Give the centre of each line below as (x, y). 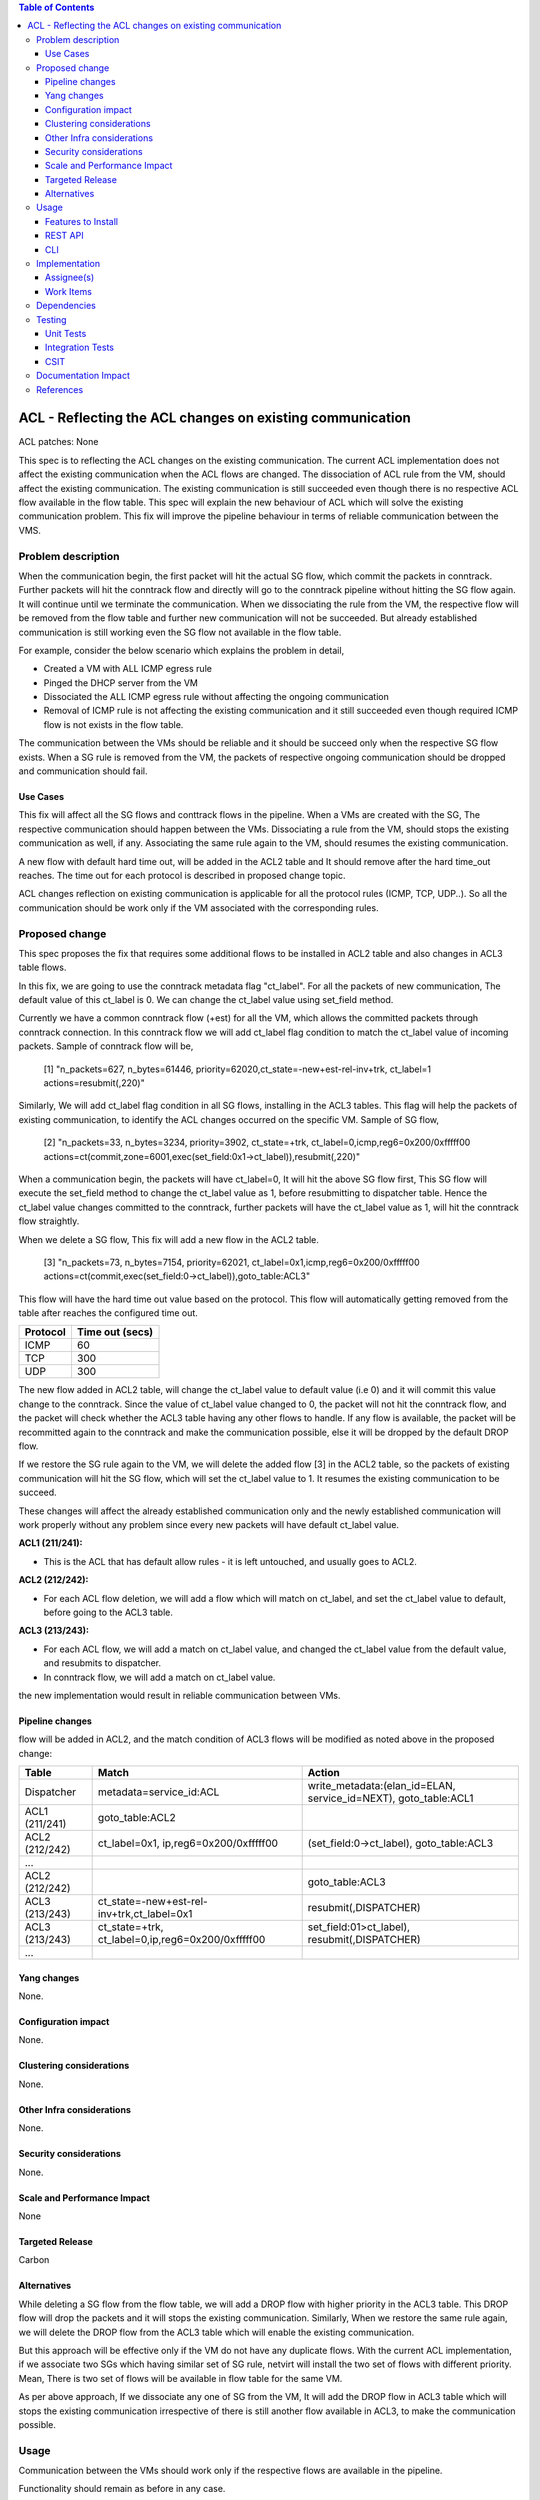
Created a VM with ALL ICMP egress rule (127, 669)
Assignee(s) (70, 277)
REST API (64, 236)
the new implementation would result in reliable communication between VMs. (179, 1695)
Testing (51, 319)
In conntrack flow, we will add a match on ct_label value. (159, 1677)
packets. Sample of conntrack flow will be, (106, 1046)
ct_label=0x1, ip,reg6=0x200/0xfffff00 (188, 1843)
